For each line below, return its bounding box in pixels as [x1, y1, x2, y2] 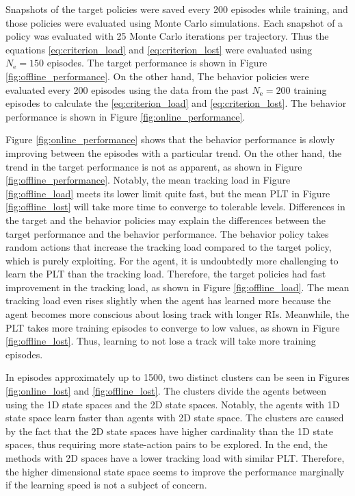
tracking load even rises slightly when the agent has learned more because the [5, 293, 331, 308]
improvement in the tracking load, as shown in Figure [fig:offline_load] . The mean [5, 280, 350, 294]
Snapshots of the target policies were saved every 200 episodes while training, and [5, 2, 348, 16]
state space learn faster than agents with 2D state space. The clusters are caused [5, 410, 344, 425]
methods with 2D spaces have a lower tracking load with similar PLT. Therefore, [5, 451, 345, 464]
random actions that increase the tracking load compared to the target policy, [5, 240, 332, 254]
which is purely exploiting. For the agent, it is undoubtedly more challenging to [5, 253, 339, 267]
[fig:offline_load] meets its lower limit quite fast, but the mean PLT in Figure [5, 186, 330, 200]
